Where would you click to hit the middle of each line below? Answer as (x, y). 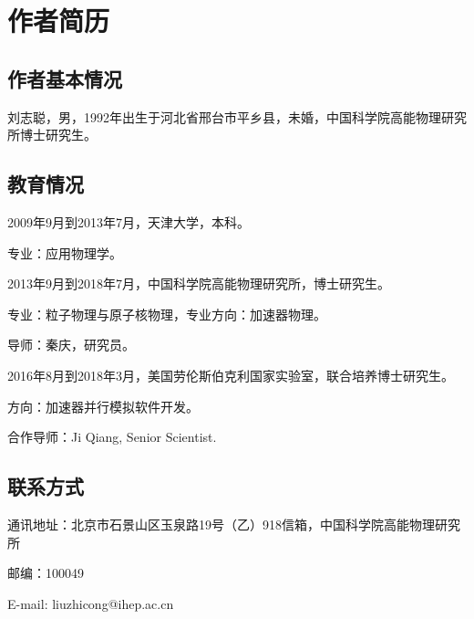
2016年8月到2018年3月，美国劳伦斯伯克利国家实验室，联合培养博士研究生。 (231, 375)
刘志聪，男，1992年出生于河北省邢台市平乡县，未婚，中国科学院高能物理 (224, 116)
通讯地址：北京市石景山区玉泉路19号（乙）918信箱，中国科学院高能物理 (221, 524)
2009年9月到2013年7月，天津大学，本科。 (129, 221)
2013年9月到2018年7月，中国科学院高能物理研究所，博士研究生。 (199, 283)
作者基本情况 (65, 78)
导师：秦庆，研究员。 (71, 345)
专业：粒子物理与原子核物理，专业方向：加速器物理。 (167, 314)
